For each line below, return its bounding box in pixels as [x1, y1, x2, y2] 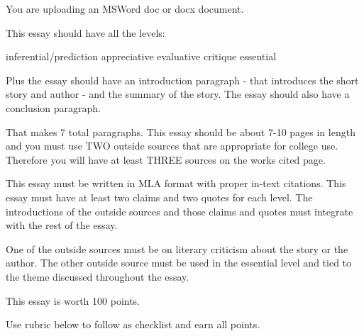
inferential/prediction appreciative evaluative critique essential [6, 49, 277, 64]
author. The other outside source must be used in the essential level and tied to [6, 255, 352, 270]
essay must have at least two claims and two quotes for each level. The [6, 189, 313, 204]
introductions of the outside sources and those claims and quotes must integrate [6, 203, 353, 218]
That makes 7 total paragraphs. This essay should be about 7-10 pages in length [6, 124, 355, 139]
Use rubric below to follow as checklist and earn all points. [6, 317, 260, 332]
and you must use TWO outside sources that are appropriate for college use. [6, 138, 338, 153]
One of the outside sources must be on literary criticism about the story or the [6, 241, 348, 256]
